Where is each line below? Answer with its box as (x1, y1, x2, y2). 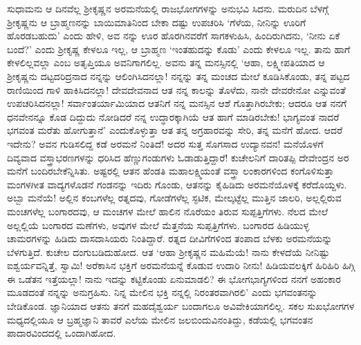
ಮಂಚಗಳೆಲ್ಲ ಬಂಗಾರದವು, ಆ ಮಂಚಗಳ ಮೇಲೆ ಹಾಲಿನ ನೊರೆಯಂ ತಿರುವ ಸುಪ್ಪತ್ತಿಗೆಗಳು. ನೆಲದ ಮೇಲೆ (7, 204, 328, 218)
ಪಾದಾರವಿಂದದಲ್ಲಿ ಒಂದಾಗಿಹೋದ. (7, 326, 116, 340)
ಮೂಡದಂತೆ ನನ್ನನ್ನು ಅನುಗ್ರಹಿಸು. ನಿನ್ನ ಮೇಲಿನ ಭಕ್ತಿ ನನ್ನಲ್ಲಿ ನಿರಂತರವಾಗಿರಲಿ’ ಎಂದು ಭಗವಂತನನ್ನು (7, 285, 317, 299)
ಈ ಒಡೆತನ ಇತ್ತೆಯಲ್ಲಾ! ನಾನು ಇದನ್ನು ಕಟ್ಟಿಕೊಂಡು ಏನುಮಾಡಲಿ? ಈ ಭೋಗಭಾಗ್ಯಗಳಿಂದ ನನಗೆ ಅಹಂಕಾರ (7, 271, 341, 286)
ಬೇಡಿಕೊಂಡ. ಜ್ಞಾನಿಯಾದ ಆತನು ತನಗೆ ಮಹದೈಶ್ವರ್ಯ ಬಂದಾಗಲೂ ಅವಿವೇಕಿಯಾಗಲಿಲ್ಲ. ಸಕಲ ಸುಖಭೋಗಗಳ (7, 299, 355, 313)
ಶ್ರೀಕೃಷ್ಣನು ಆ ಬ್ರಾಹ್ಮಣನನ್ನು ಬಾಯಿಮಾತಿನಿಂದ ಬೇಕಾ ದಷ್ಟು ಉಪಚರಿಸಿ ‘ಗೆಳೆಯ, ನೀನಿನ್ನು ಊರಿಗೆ (7, 14, 306, 29)
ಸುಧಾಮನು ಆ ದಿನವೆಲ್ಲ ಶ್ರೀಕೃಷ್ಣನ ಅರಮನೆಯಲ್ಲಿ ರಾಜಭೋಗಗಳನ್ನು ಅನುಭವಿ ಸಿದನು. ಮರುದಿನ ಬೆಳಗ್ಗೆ (7, 1, 328, 15)
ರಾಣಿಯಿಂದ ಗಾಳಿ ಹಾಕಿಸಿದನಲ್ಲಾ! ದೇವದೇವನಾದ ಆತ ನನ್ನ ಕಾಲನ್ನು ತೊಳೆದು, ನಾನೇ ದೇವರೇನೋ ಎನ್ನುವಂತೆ (7, 82, 346, 97)
